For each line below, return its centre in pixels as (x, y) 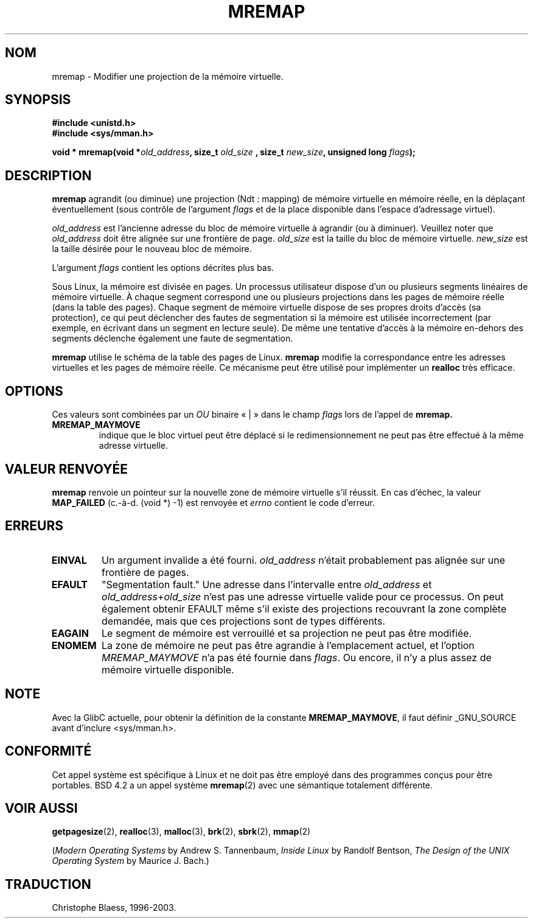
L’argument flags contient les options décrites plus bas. (163, 268)
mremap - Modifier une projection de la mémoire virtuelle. (168, 76)
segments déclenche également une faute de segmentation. (172, 339)
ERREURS (34, 526)
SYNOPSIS (38, 100)
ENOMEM (74, 645)
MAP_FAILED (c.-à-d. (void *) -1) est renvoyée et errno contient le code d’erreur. (213, 502)
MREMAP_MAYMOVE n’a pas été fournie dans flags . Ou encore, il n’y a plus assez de (297, 657)
